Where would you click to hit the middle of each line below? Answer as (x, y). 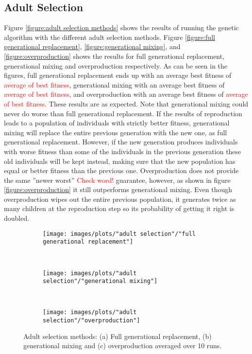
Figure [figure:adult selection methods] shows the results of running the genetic (121, 27)
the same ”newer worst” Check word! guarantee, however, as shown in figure (117, 180)
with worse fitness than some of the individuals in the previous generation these (123, 151)
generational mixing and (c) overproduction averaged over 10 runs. (123, 345)
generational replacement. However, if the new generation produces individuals (121, 142)
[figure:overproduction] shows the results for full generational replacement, (114, 56)
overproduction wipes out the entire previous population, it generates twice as (120, 199)
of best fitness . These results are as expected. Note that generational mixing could (126, 103)
